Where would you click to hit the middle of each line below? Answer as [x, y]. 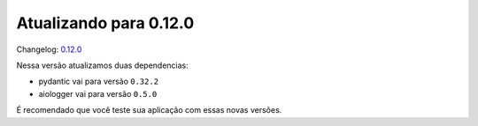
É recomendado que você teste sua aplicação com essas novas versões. [149, 110]
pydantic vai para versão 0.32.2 [99, 82]
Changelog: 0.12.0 [49, 49]
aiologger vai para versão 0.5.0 [98, 93]
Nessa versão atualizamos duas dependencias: [103, 65]
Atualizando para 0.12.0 [105, 23]
